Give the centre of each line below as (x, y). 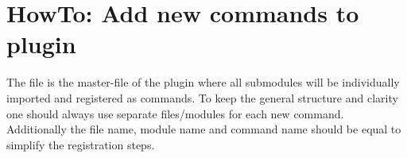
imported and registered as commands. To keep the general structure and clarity (202, 97)
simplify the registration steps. (81, 144)
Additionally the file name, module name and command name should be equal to (204, 129)
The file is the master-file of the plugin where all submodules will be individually (203, 82)
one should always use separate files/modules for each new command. (175, 113)
